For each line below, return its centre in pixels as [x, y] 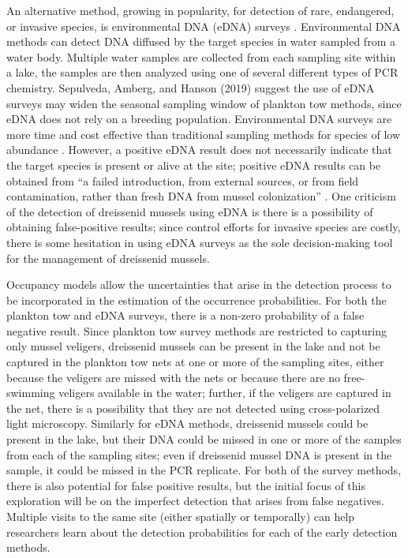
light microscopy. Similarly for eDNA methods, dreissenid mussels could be [187, 423]
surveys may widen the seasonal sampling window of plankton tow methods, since [204, 103]
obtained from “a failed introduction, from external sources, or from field [183, 180]
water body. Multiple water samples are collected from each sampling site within [201, 56]
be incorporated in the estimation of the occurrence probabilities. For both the [197, 300]
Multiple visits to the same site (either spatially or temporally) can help [181, 516]
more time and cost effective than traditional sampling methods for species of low [204, 134]
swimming [31, 393]
